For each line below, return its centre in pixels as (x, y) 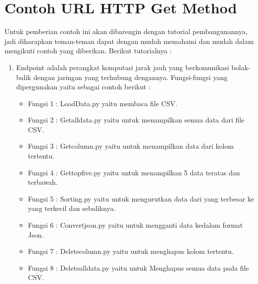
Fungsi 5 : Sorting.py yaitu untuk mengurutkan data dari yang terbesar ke (141, 198)
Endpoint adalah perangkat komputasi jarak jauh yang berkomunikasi (123, 67)
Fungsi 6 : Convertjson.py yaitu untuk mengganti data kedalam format (135, 225)
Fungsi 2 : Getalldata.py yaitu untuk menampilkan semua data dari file (136, 120)
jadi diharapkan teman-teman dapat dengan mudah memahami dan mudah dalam (129, 41)
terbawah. (43, 182)
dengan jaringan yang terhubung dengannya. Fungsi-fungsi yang (130, 77)
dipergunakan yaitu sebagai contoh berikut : (83, 87)
